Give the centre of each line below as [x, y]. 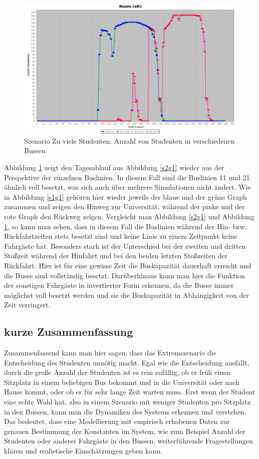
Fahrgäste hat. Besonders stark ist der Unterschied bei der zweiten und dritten [125, 246]
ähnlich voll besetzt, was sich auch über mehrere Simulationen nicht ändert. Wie [127, 187]
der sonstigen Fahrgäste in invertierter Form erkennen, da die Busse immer [119, 285]
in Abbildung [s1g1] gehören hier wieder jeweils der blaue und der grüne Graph [125, 196]
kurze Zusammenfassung [69, 332]
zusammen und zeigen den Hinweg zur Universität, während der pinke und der [124, 206]
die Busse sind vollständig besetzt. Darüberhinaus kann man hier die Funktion [125, 275]
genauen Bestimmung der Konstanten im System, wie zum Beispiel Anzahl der [125, 431]
